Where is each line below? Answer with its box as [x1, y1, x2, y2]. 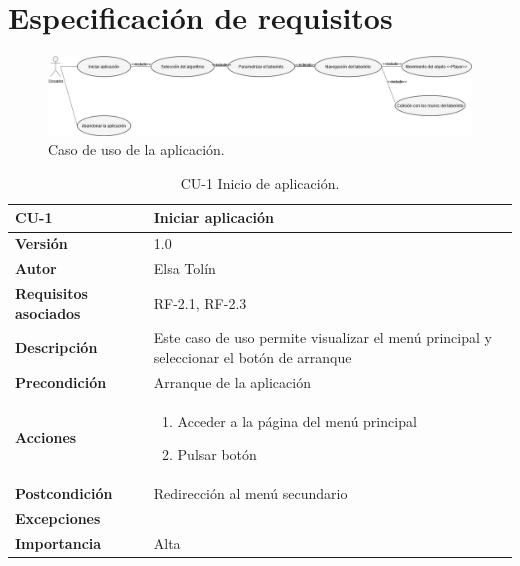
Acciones [15, 427, 77, 448]
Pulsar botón [177, 444, 257, 465]
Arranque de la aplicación [153, 371, 311, 392]
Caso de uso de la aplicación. [48, 139, 225, 160]
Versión [15, 233, 68, 254]
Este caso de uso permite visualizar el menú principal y [153, 327, 492, 348]
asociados [15, 302, 81, 323]
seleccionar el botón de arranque [153, 346, 352, 367]
